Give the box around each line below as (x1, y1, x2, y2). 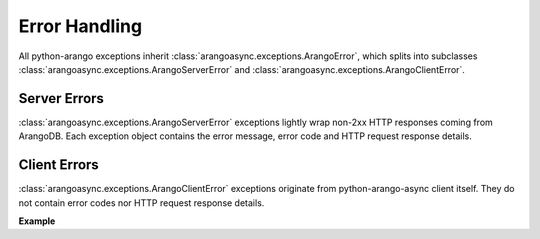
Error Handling (18, 15, 143, 37)
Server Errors (18, 90, 105, 107)
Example (18, 215, 56, 227)
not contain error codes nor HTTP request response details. (18, 196, 265, 209)
